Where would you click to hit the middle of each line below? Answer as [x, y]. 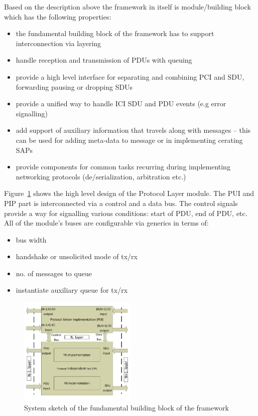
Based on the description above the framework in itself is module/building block [127, 7]
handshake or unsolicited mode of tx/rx [77, 256]
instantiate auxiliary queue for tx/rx [72, 290]
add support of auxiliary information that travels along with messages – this [133, 130]
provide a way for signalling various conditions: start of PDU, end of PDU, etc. [126, 213]
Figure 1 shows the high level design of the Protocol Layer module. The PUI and [129, 193]
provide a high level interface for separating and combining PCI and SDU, [130, 76]
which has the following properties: [58, 16]
